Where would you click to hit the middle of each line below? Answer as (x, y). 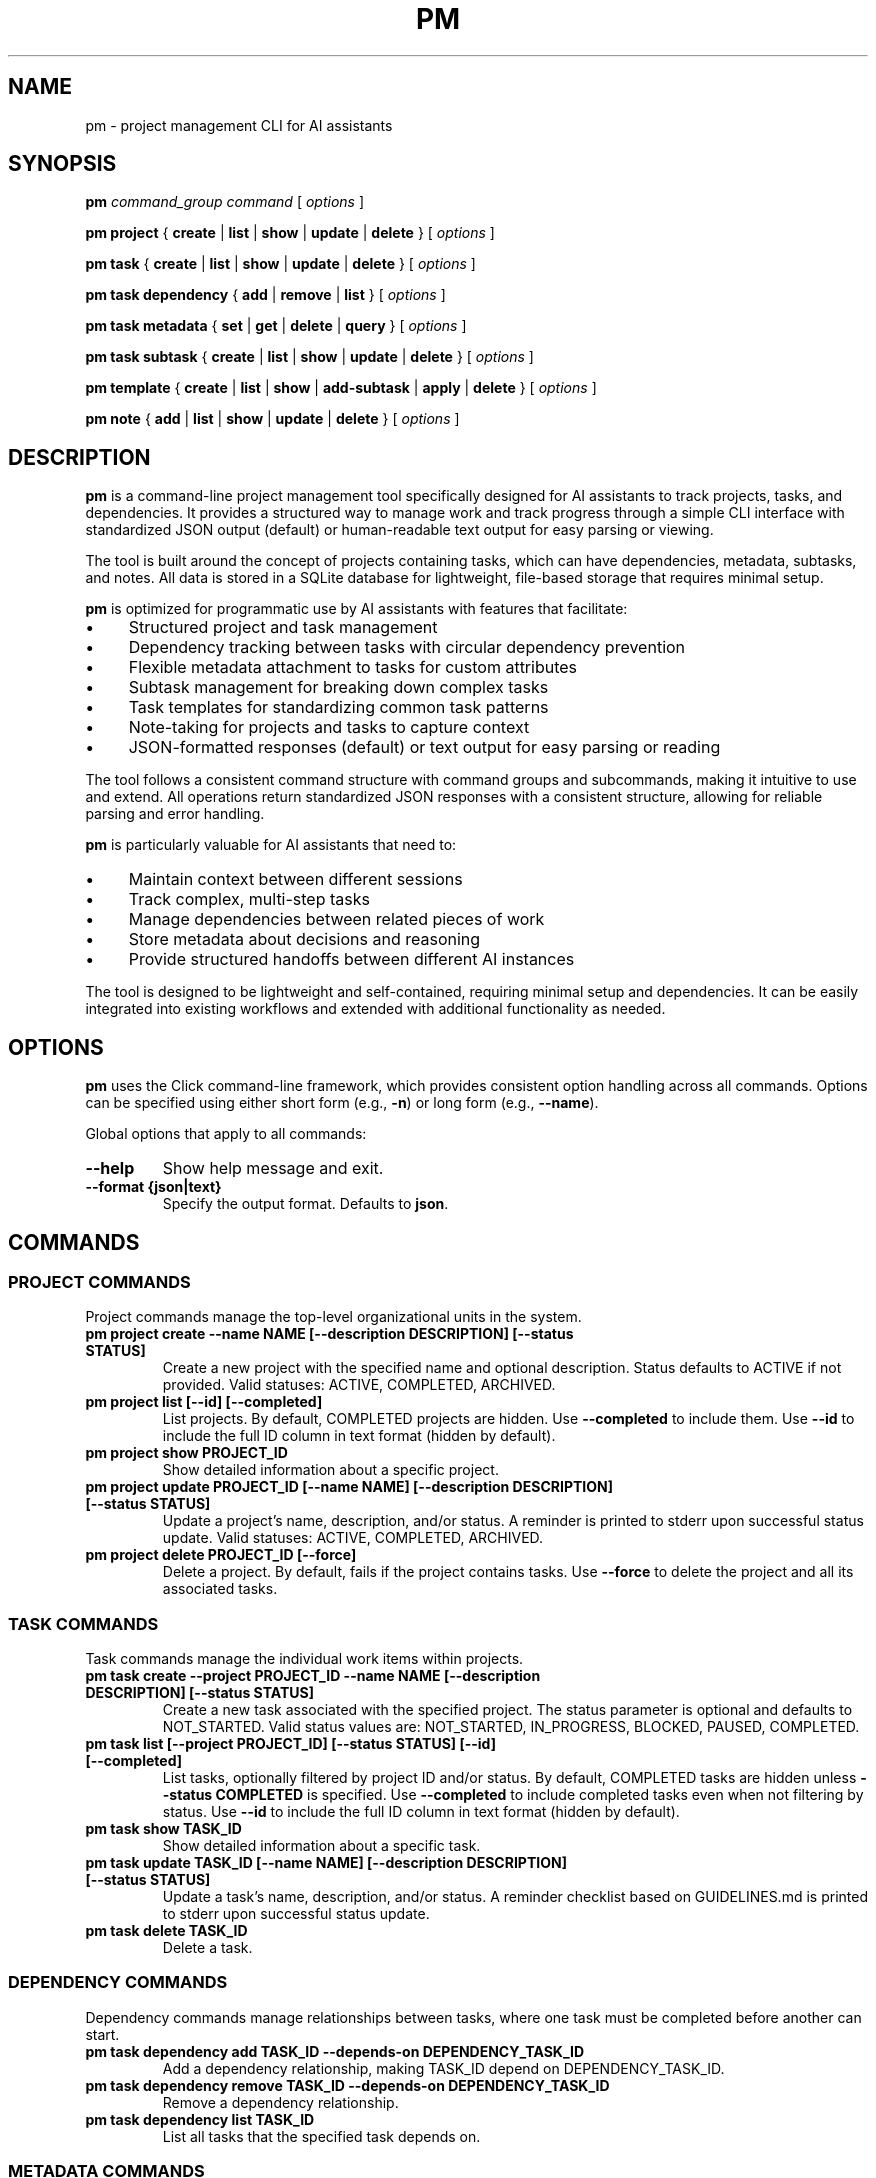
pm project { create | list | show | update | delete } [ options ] (290, 233)
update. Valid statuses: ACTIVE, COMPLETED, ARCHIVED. (353, 1538)
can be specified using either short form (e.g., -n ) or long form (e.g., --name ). (342, 1103)
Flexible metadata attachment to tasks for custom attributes (353, 667)
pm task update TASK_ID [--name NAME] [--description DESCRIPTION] (326, 1863)
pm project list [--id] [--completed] (204, 1402)
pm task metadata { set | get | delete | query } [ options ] (276, 326)
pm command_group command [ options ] (225, 202)
